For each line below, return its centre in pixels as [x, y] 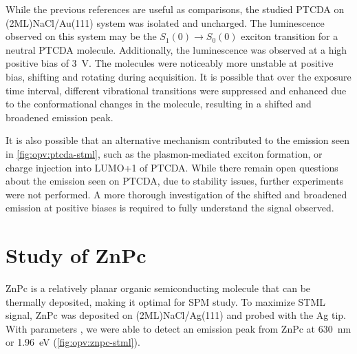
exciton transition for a [290, 36]
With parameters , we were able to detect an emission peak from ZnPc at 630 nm [178, 328]
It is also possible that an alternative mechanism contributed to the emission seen [177, 140]
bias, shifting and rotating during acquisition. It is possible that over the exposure [178, 76]
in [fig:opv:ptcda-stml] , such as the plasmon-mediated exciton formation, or [164, 153]
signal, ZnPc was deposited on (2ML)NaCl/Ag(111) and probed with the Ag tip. [176, 315]
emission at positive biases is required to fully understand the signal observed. [170, 208]
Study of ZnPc [76, 255]
